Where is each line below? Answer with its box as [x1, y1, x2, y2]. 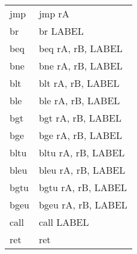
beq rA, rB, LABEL [38, 41, 123, 55]
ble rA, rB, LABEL [38, 93, 120, 107]
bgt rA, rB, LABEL [38, 111, 122, 125]
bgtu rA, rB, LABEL [38, 180, 127, 194]
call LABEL [38, 215, 89, 229]
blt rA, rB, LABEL [38, 76, 120, 90]
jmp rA [38, 7, 69, 20]
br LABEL [38, 24, 84, 38]
